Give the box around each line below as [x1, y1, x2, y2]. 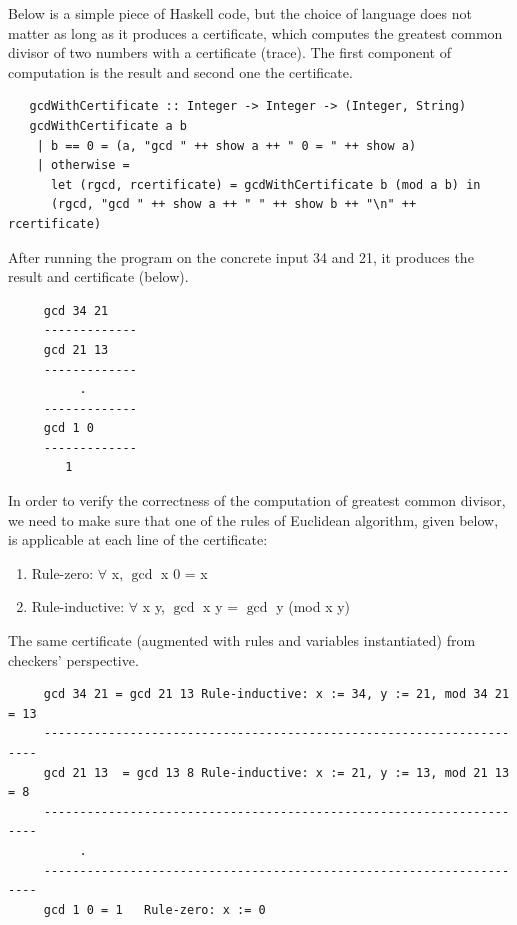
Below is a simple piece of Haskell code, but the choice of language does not [8, 3, 472, 23]
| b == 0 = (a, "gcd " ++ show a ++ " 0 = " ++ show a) [36, 138, 417, 153]
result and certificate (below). [8, 266, 189, 287]
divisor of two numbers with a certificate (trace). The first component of [8, 42, 451, 63]
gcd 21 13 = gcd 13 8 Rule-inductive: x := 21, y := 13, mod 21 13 [43, 765, 510, 780]
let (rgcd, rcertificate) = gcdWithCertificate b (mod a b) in [50, 177, 481, 192]
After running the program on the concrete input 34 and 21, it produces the [8, 246, 474, 267]
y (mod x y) [276, 596, 351, 617]
